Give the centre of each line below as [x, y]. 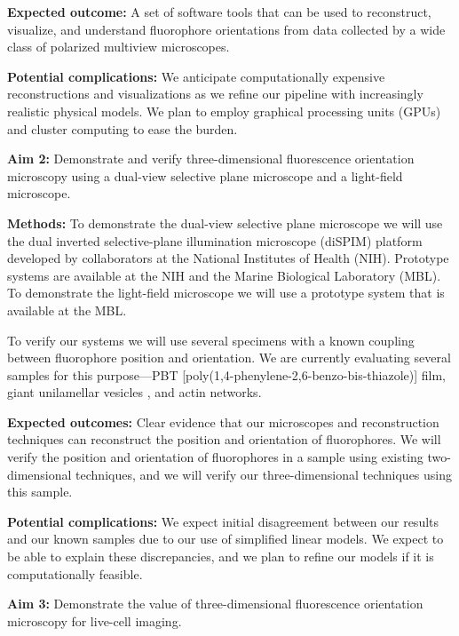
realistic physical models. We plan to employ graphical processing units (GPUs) [224, 111]
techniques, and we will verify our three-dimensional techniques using [264, 474]
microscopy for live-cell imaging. [95, 620]
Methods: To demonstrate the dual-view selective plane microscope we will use [225, 223]
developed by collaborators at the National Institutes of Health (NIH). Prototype [228, 258]
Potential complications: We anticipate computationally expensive [196, 76]
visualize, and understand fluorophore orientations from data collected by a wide [226, 29]
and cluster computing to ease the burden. [123, 128]
